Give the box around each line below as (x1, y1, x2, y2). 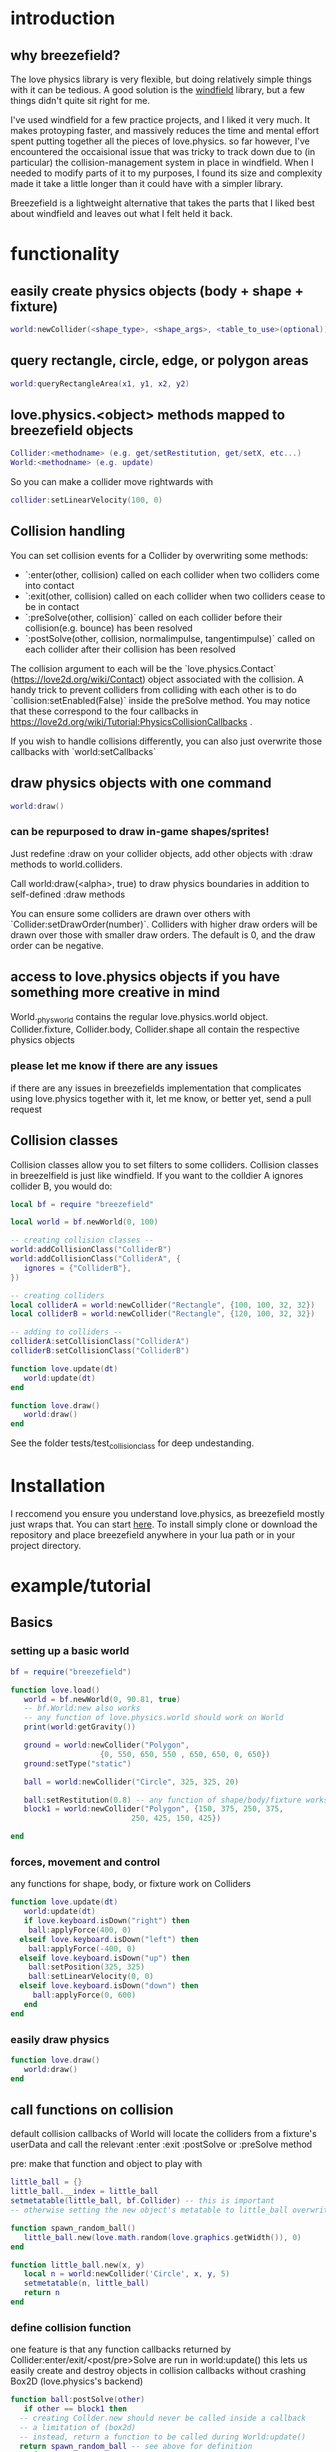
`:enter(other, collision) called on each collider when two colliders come (24, 568, 320, 581)
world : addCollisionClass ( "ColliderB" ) (10, 1245, 172, 1255)
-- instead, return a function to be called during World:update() (19, 2432, 307, 2442)
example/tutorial (10, 1575, 152, 1597)
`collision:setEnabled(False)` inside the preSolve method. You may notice (10, 694, 311, 706)
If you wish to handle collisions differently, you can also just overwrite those (10, 735, 323, 747)
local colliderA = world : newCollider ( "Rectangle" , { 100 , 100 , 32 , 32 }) (10, 1300, 316, 1310)
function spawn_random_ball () (10, 2223, 137, 2233)
